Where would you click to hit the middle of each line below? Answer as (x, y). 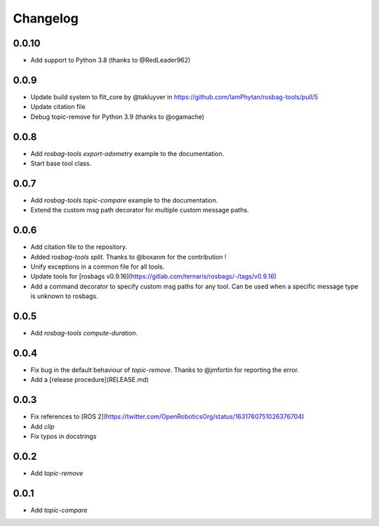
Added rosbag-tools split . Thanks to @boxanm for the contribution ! (129, 257)
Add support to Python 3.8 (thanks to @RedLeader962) (111, 60)
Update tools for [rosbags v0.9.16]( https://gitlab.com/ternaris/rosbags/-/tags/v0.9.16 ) (154, 276)
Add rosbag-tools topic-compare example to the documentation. (124, 200)
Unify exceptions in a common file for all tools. (98, 267)
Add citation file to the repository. (79, 247)
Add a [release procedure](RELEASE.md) (89, 380)
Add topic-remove (57, 473)
